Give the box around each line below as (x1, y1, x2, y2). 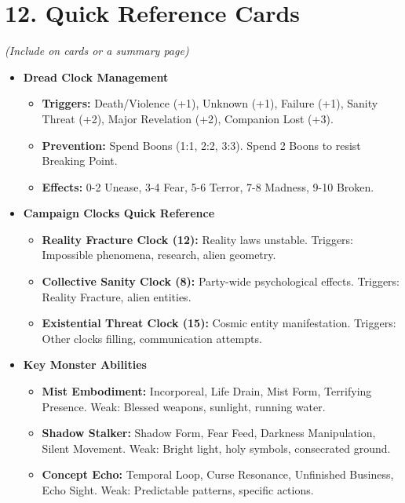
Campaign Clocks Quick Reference (23, 205, 215, 221)
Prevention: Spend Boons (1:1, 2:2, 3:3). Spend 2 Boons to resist (42, 137, 361, 153)
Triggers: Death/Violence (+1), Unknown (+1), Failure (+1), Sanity (42, 95, 378, 111)
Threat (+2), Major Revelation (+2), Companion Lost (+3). (42, 110, 334, 126)
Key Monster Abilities (23, 356, 147, 373)
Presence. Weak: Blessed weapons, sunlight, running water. (42, 398, 326, 414)
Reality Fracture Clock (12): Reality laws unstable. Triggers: (42, 231, 353, 247)
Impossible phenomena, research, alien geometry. (42, 246, 276, 263)
